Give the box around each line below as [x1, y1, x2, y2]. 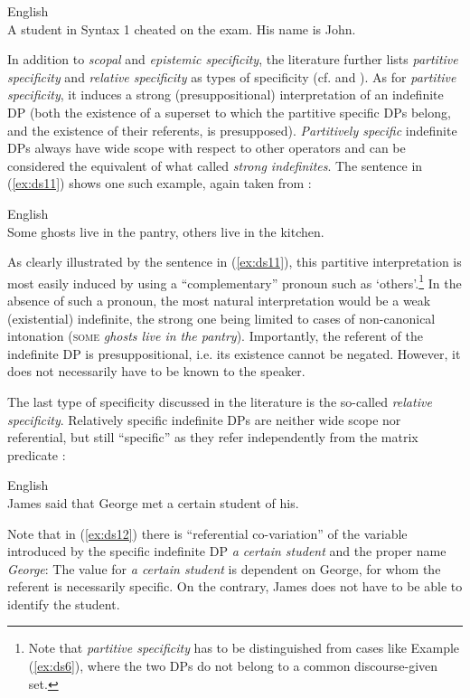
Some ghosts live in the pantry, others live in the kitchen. [7, 222, 324, 241]
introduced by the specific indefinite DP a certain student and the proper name [7, 542, 446, 561]
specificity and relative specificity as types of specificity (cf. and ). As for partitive [7, 67, 456, 86]
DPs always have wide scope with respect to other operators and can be [7, 138, 406, 157]
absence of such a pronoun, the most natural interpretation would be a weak [7, 290, 431, 309]
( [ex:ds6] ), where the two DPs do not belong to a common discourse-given [28, 656, 438, 675]
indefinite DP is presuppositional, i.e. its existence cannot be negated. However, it [7, 344, 461, 363]
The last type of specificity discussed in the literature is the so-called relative [7, 391, 432, 410]
